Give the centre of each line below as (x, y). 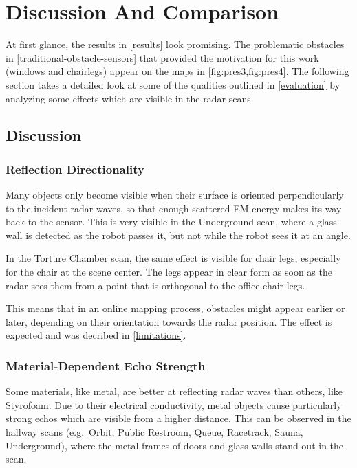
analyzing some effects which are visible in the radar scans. (130, 98)
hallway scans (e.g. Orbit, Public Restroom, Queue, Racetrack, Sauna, (154, 432)
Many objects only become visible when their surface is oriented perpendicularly (175, 195)
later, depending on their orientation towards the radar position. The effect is (169, 321)
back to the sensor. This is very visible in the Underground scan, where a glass (171, 222)
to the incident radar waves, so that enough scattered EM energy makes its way (174, 208)
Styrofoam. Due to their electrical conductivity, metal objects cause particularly (174, 404)
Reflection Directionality (75, 169)
